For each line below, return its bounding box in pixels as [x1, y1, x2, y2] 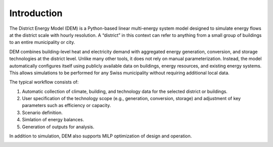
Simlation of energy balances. [22, 117, 84, 123]
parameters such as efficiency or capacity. [22, 103, 111, 109]
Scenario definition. [22, 109, 63, 116]
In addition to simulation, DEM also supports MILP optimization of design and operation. [9, 133, 192, 139]
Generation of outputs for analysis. [22, 124, 95, 130]
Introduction [9, 8, 63, 19]
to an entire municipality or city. [9, 39, 75, 45]
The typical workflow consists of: [9, 79, 79, 85]
